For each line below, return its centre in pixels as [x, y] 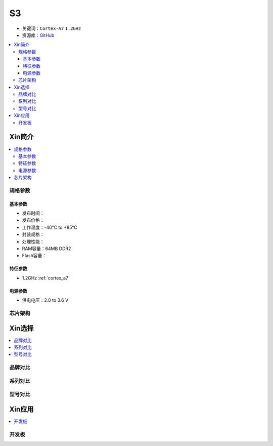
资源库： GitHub [38, 35]
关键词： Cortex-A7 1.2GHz [52, 28]
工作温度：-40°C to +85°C [50, 227]
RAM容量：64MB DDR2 [47, 249]
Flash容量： [34, 256]
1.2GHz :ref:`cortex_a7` [46, 278]
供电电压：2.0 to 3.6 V [45, 300]
